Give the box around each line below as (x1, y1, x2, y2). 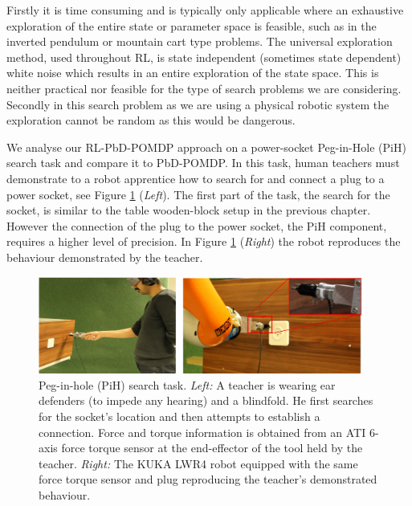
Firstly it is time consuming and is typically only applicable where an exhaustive (6, 2, 404, 18)
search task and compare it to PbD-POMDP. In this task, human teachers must (6, 154, 400, 171)
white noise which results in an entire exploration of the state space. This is (6, 64, 379, 81)
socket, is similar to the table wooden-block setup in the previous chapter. (6, 202, 371, 218)
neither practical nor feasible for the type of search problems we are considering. (6, 80, 402, 96)
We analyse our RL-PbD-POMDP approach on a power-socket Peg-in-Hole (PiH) (6, 138, 406, 155)
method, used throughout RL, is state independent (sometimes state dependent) (6, 48, 402, 65)
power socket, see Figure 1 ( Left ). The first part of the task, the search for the (6, 186, 390, 202)
